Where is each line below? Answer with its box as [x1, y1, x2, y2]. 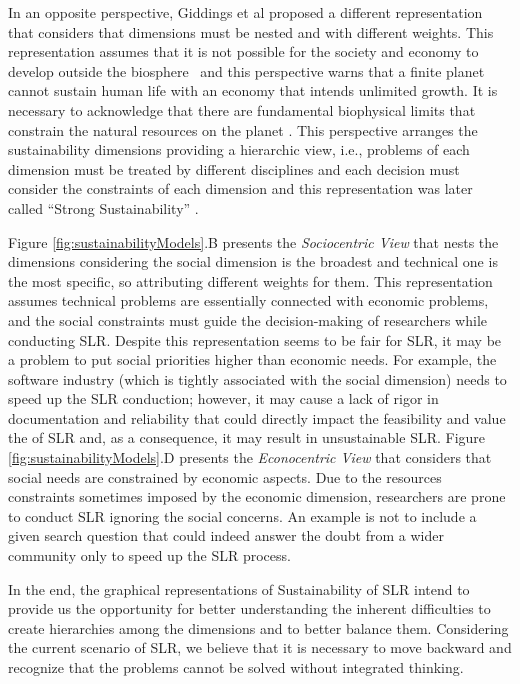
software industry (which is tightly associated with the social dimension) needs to [8, 368, 507, 389]
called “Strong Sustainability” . [8, 197, 199, 218]
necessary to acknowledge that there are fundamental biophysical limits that [8, 99, 476, 120]
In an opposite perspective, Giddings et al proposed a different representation [8, 2, 483, 22]
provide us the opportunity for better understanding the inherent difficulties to [8, 598, 491, 619]
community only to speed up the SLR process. [8, 545, 291, 566]
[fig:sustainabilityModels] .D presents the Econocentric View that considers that [8, 447, 492, 468]
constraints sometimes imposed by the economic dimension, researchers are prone [8, 486, 506, 507]
